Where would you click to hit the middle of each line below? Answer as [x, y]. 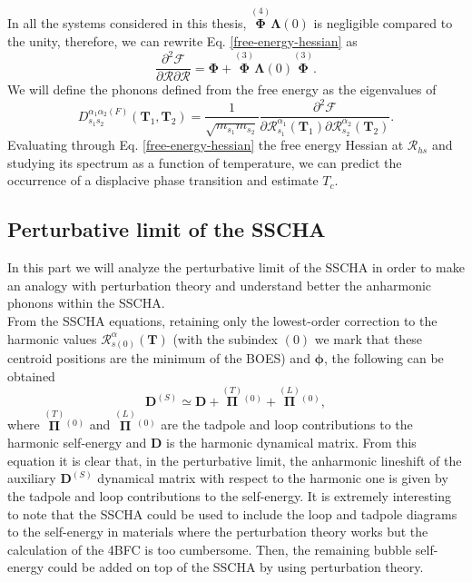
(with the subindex [225, 338]
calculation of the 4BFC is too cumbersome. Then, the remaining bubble [210, 549]
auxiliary [32, 478]
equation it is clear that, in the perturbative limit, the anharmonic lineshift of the [235, 460]
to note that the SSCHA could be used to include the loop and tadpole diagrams [232, 513]
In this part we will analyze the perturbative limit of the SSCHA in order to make [236, 267]
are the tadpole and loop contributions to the [287, 424]
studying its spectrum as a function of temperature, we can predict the [205, 162]
